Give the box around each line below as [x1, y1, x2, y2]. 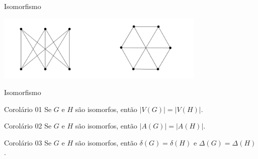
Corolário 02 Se [4, 120, 52, 131]
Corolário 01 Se [4, 103, 52, 114]
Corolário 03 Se [4, 137, 52, 147]
